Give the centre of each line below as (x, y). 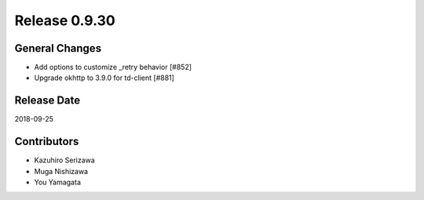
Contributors (47, 142)
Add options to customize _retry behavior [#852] (113, 67)
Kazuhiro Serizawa (65, 160)
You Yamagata (58, 182)
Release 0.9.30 (65, 20)
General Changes (58, 48)
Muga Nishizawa (61, 171)
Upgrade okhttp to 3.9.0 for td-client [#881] (104, 78)
